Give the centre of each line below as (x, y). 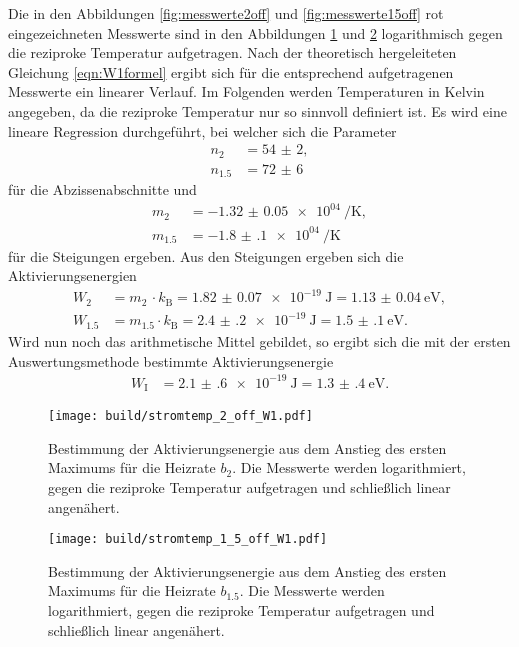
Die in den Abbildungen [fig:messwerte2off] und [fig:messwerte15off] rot (226, 13)
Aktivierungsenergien (72, 275)
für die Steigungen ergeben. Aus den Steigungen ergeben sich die (206, 255)
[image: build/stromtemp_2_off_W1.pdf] (180, 416)
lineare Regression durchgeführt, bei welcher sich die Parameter (202, 130)
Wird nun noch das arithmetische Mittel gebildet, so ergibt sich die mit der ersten (259, 340)
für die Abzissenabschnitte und (102, 189)
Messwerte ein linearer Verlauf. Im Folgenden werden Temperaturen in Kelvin (246, 91)
